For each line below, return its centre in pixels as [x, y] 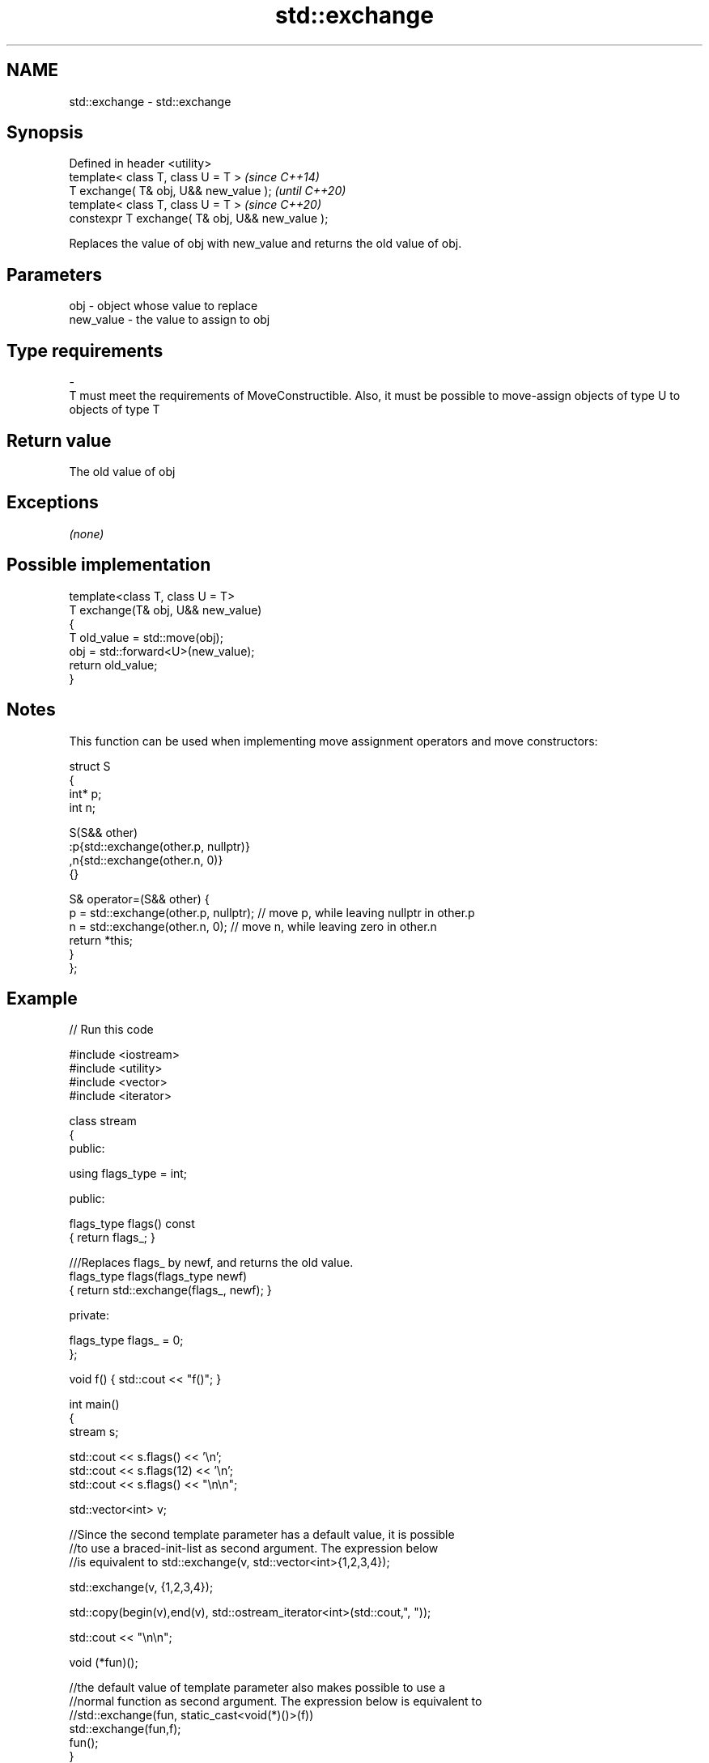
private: [89, 1315]
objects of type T [115, 410]
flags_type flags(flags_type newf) [158, 1277]
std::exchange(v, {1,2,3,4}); [141, 1587]
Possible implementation [109, 565]
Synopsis [45, 133]
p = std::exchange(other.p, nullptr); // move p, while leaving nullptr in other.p [272, 912]
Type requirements [85, 350]
